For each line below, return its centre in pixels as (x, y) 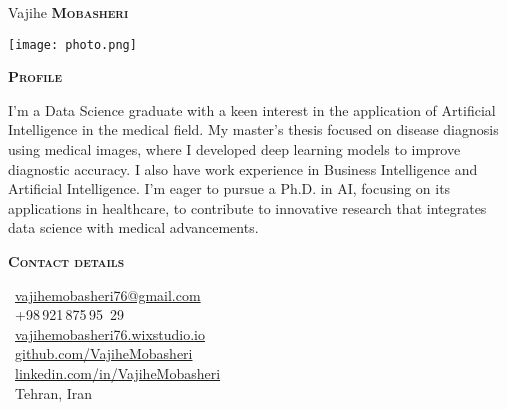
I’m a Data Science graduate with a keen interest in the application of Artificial (252, 109)
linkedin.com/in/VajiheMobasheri (118, 372)
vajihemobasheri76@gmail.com (108, 294)
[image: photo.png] (72, 44)
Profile (35, 76)
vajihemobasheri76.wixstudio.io (110, 333)
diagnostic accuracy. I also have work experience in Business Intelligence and (243, 168)
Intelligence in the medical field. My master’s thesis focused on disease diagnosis (253, 129)
